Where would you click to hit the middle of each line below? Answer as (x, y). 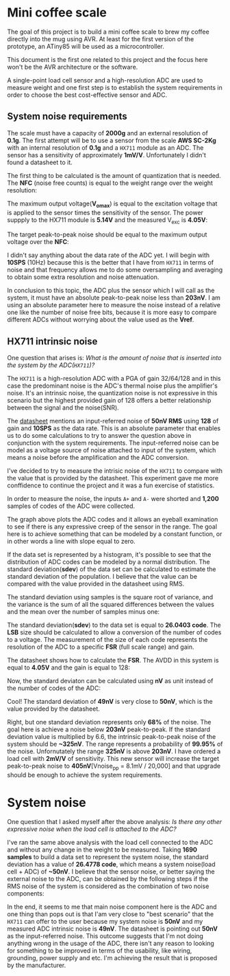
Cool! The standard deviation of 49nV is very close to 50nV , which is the (110, 702)
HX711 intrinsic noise (52, 341)
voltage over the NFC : (38, 242)
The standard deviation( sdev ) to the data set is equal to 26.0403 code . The (114, 625)
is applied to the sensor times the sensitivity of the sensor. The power (105, 212)
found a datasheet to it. (40, 162)
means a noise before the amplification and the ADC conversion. (98, 458)
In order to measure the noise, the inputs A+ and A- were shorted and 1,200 (113, 499)
